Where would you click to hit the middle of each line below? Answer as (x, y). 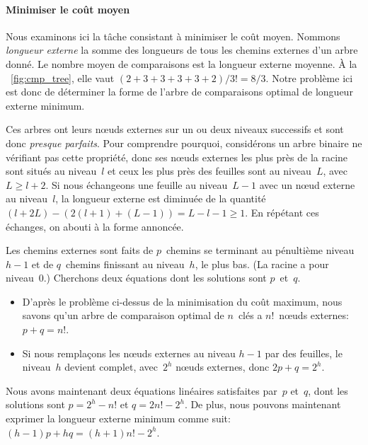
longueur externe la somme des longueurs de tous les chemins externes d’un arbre (182, 50)
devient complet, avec (111, 367)
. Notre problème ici (309, 77)
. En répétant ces (282, 212)
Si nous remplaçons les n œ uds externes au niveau (129, 353)
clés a (250, 315)
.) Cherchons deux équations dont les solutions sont (155, 278)
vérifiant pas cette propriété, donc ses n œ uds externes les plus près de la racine (177, 157)
